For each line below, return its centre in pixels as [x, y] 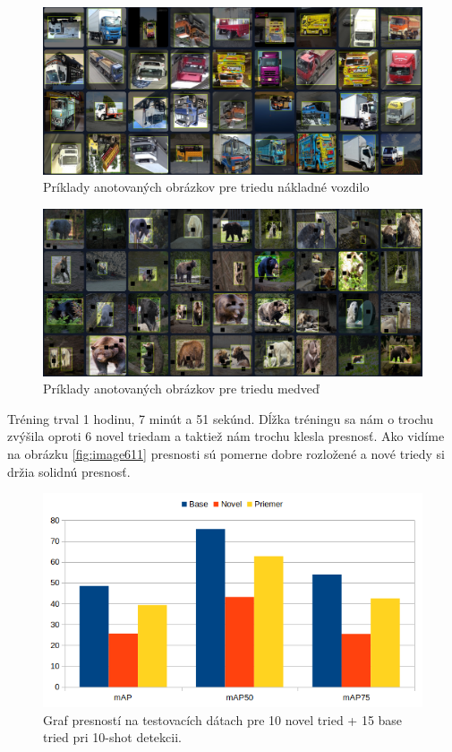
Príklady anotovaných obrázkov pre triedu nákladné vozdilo [206, 187]
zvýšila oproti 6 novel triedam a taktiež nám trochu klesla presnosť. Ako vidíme [226, 436]
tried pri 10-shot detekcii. [112, 737]
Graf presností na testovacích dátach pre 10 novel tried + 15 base [223, 719]
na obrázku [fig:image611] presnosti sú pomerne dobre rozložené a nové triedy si [226, 454]
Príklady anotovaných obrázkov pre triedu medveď [181, 389]
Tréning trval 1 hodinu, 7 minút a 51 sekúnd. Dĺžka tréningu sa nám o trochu [221, 418]
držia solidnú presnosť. [69, 471]
